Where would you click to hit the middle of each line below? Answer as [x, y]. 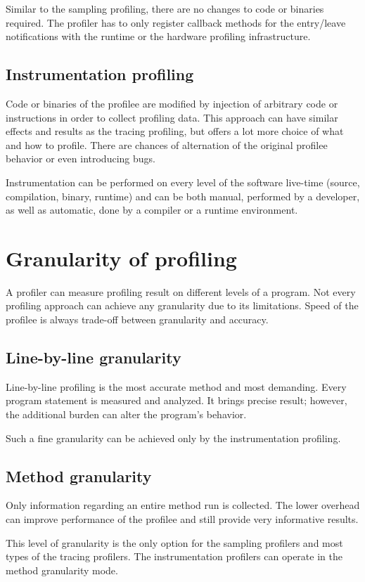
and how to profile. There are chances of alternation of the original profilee [167, 144]
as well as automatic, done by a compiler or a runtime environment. [152, 210]
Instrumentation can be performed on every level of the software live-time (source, [183, 182]
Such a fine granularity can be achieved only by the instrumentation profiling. [173, 438]
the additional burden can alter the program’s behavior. [126, 414]
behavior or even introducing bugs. [81, 159]
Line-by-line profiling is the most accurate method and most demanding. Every [176, 386]
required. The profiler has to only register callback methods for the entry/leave [176, 22]
